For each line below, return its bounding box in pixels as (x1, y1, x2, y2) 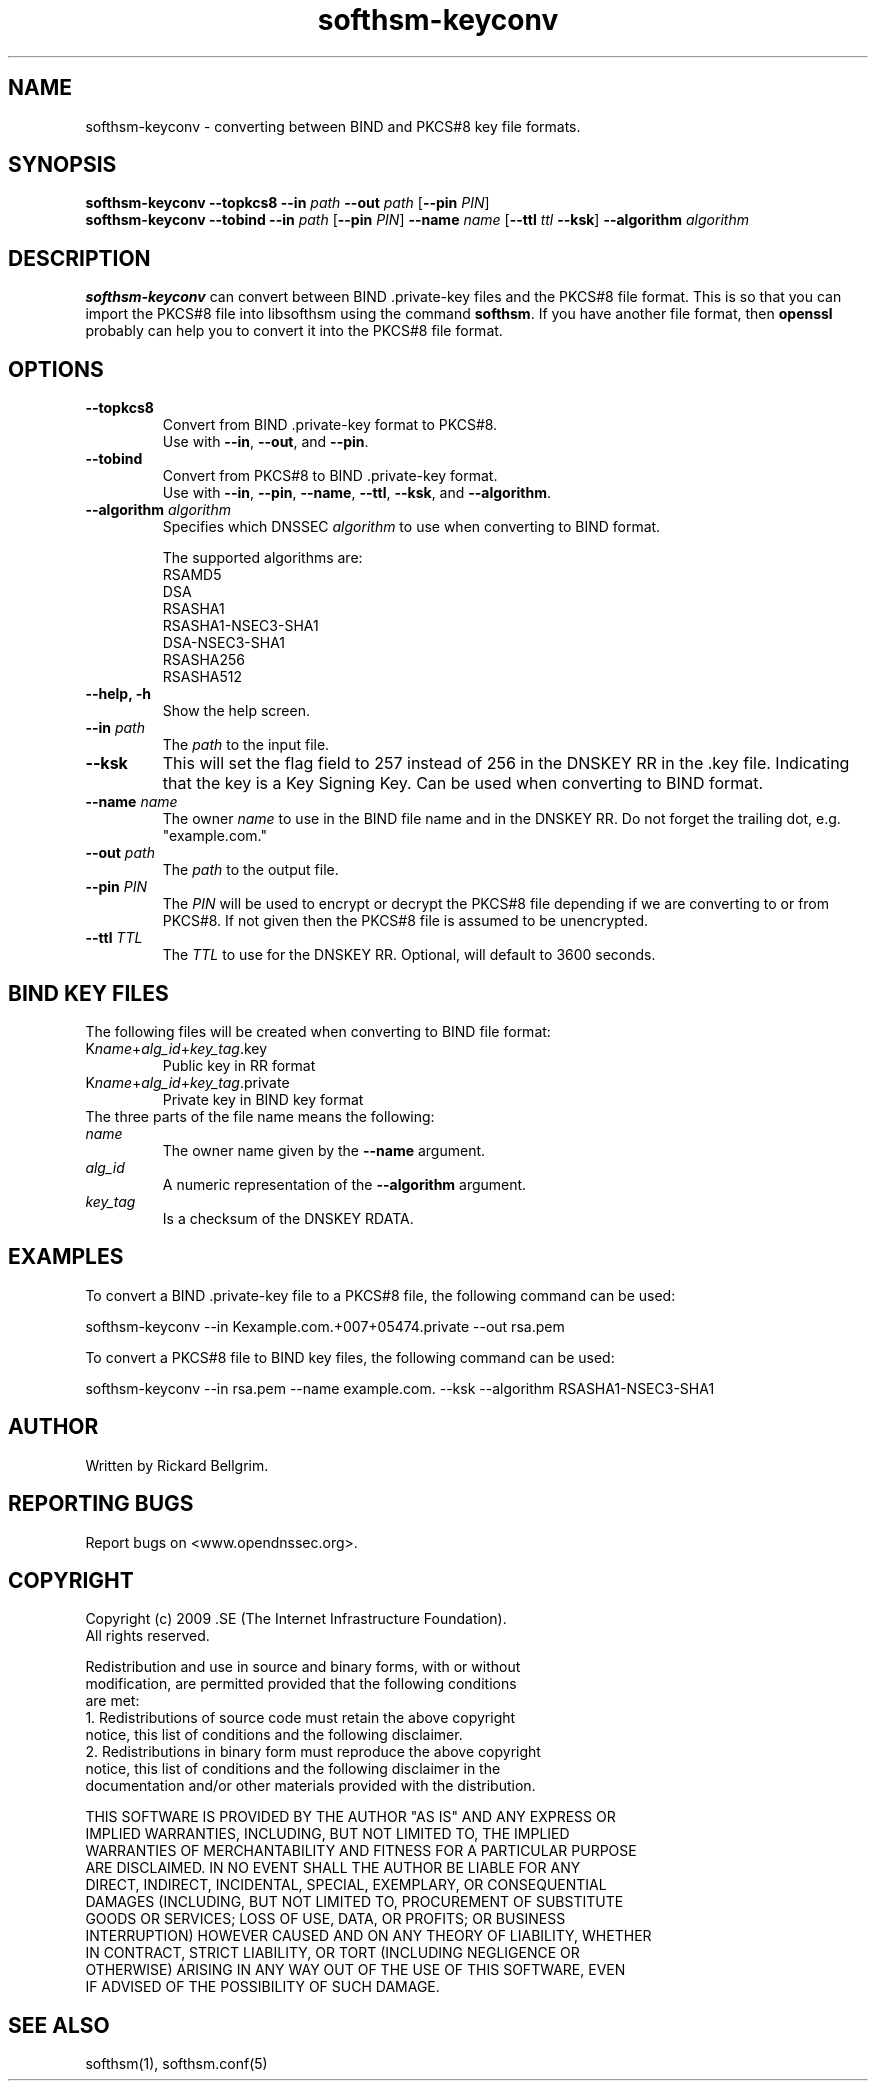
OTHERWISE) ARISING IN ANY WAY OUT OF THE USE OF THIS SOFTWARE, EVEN (85, 1961, 626, 1979)
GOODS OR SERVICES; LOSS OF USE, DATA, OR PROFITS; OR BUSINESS (85, 1910, 566, 1928)
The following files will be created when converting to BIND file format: (85, 1022, 551, 1040)
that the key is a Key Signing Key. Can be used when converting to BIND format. (162, 773, 764, 794)
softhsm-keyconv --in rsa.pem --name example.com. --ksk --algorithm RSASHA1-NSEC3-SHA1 (85, 1379, 715, 1397)
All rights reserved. (85, 1627, 210, 1645)
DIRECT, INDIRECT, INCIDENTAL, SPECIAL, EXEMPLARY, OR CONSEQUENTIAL (85, 1876, 607, 1894)
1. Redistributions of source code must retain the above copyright (85, 1709, 516, 1727)
